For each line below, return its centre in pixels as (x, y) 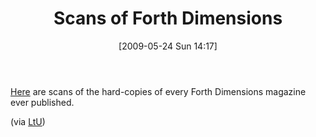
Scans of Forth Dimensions (168, 18)
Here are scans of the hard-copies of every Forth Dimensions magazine (158, 91)
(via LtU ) (28, 121)
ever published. (42, 102)
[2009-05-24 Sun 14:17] (168, 46)
